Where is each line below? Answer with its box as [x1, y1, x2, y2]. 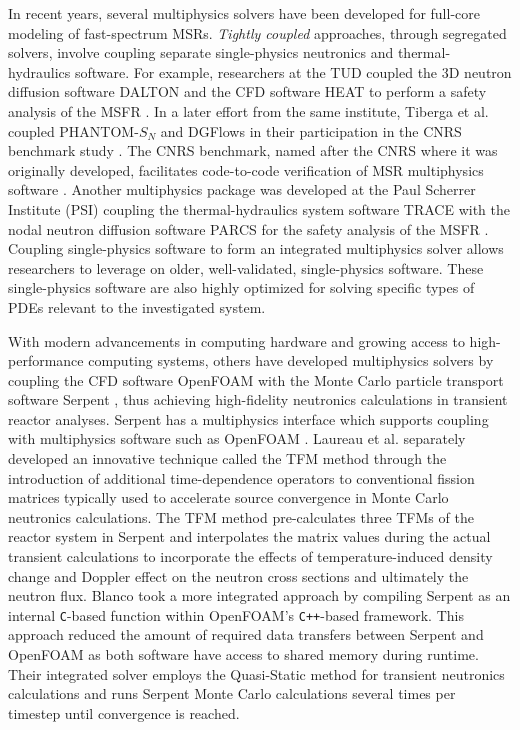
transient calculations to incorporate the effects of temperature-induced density [8, 546, 493, 567]
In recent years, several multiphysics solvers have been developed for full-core [8, 3, 480, 23]
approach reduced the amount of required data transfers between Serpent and [8, 624, 484, 645]
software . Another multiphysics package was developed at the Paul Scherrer [8, 179, 476, 200]
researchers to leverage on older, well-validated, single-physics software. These [8, 257, 484, 278]
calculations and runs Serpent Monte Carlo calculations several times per [8, 683, 456, 704]
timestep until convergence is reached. [8, 702, 240, 723]
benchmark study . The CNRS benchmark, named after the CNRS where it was [8, 140, 498, 161]
